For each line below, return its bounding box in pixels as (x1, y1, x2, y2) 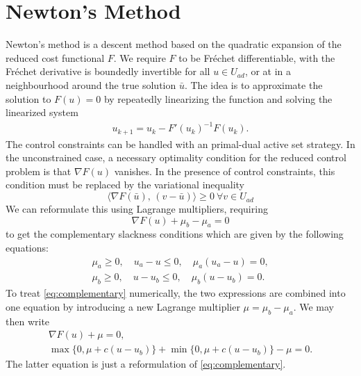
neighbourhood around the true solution (6, 77, 176, 92)
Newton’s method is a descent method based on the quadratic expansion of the (6, 37, 342, 51)
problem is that (6, 163, 72, 178)
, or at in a (244, 64, 292, 79)
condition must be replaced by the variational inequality (6, 177, 244, 192)
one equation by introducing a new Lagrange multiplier (6, 299, 240, 313)
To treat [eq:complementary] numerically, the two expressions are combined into (6, 286, 346, 300)
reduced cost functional (6, 50, 105, 65)
